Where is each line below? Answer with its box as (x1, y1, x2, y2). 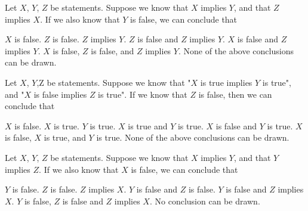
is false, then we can (198, 88, 272, 100)
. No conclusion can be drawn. (149, 194, 260, 207)
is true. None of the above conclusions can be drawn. (96, 131, 289, 144)
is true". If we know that (98, 88, 187, 100)
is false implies (33, 88, 87, 100)
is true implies (200, 76, 252, 88)
